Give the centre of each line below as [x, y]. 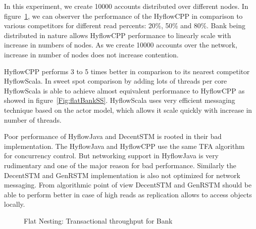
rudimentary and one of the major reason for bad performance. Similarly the [120, 165]
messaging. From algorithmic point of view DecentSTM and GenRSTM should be [128, 185]
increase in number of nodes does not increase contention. [91, 54]
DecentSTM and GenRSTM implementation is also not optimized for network [122, 175]
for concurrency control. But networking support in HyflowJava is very [111, 156]
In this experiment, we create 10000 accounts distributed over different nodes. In [126, 6]
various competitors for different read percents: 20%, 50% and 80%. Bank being [125, 25]
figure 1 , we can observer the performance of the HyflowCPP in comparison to [123, 16]
